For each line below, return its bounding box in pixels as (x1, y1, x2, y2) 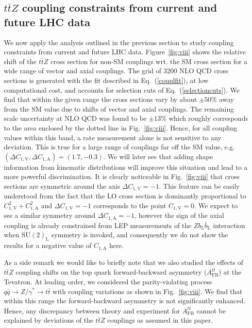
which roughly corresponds (168, 113, 248, 123)
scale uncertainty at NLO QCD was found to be (4, 113, 147, 123)
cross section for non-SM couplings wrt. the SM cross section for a (50, 56, 248, 66)
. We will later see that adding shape (103, 151, 213, 161)
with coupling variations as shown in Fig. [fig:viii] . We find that (52, 286, 243, 296)
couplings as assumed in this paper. (107, 315, 213, 325)
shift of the (4, 56, 36, 66)
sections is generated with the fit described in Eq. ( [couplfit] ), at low (4, 75, 208, 85)
